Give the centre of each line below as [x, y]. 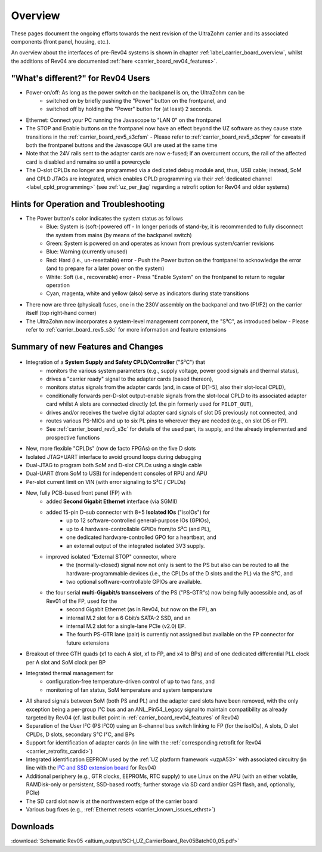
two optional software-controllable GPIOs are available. [134, 582]
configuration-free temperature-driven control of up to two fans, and [130, 682]
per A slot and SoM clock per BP [66, 662]
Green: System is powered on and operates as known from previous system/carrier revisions [160, 243]
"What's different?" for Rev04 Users [80, 78]
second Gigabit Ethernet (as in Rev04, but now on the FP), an [142, 609]
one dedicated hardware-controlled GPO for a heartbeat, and [142, 537]
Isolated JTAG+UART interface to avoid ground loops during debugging [114, 456]
